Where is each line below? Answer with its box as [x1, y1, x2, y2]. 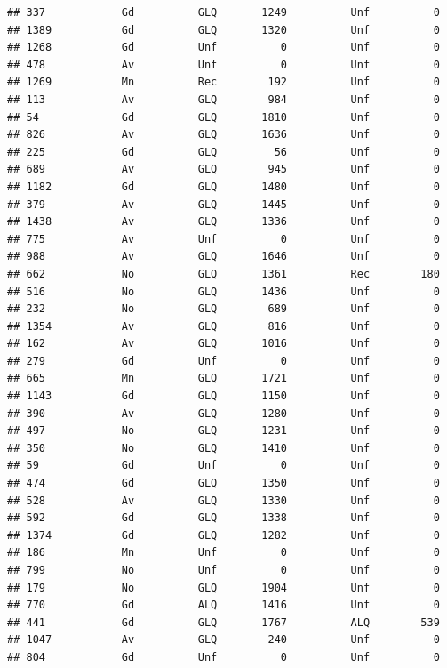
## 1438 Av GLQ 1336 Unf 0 [7, 215, 440, 229]
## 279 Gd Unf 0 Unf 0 [7, 354, 440, 367]
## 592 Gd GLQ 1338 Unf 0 [7, 511, 440, 525]
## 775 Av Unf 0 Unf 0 [7, 232, 440, 245]
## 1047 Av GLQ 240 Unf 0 [7, 633, 440, 647]
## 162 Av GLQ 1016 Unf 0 [7, 337, 440, 350]
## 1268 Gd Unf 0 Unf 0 [7, 41, 440, 54]
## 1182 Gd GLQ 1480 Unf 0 [7, 180, 440, 193]
